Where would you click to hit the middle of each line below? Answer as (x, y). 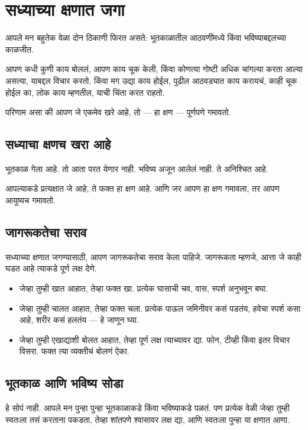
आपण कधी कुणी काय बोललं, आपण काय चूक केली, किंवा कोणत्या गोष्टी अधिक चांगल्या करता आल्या (154, 69)
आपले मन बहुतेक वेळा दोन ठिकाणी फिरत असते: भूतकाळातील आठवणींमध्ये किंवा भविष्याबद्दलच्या (146, 38)
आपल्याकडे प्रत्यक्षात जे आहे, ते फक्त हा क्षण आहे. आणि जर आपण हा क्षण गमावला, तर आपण (142, 188)
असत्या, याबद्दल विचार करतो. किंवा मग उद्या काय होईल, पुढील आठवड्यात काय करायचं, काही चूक (151, 80)
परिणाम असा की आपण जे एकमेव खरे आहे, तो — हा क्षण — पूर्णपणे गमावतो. (118, 112)
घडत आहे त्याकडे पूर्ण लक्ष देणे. (51, 268)
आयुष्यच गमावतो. (30, 200)
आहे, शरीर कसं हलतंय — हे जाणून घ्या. (79, 320)
